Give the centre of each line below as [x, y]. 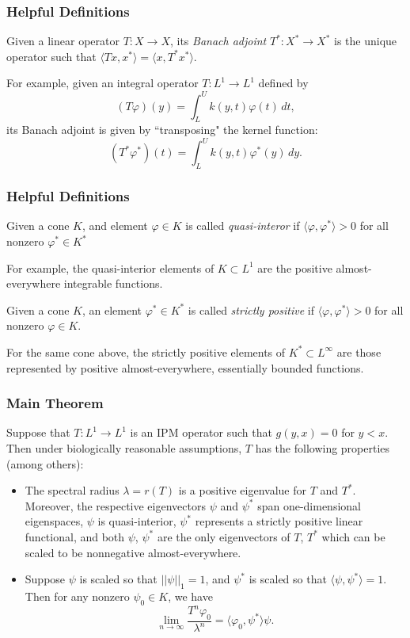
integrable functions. [113, 283]
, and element [115, 225]
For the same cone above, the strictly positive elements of [146, 351]
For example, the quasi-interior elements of [110, 267]
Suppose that [38, 432]
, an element [112, 309]
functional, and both [75, 536]
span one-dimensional [309, 505]
